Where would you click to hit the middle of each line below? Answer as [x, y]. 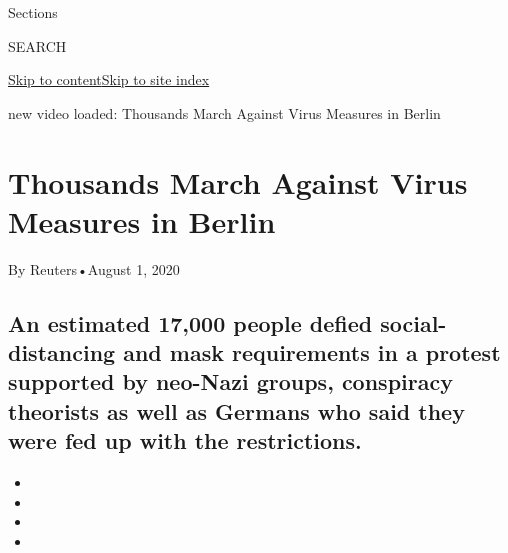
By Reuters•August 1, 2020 [94, 268]
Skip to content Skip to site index [109, 79]
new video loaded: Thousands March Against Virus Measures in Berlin [224, 112]
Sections [33, 12]
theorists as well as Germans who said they [236, 410]
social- [413, 322]
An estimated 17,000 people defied [190, 322]
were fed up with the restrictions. [185, 440]
